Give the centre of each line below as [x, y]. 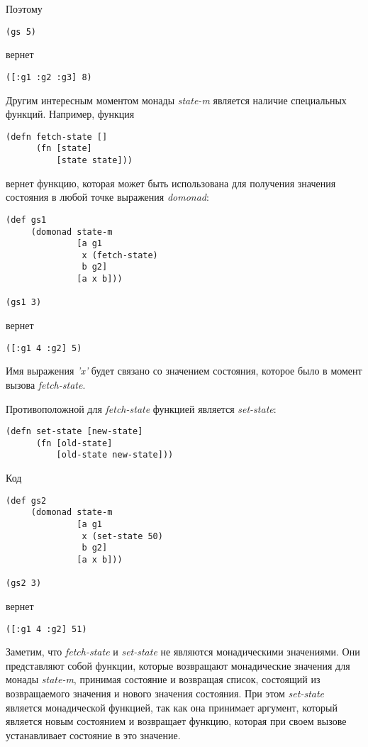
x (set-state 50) [122, 536]
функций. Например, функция [70, 114]
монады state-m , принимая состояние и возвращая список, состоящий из [163, 679]
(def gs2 [26, 500]
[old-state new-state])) [115, 455]
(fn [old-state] [74, 443]
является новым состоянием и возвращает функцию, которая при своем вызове [176, 721]
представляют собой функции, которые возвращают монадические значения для [178, 665]
